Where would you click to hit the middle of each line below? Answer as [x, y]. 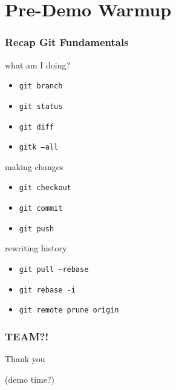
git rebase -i [47, 290]
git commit [41, 209]
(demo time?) [30, 379]
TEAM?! [27, 336]
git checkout [45, 188]
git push [37, 229]
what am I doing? [38, 64]
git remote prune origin [69, 310]
